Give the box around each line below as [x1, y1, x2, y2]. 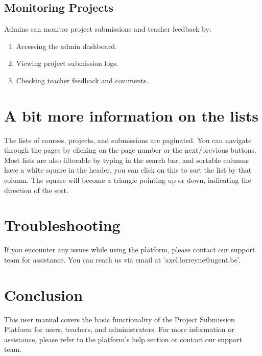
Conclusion [4, 284, 83, 305]
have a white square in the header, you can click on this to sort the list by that [4, 164, 252, 175]
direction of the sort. [4, 184, 68, 195]
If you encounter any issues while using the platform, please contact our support [4, 244, 255, 255]
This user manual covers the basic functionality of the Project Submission [4, 314, 235, 324]
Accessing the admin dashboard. [16, 40, 117, 51]
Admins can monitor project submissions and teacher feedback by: [4, 23, 211, 34]
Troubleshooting [4, 215, 121, 235]
